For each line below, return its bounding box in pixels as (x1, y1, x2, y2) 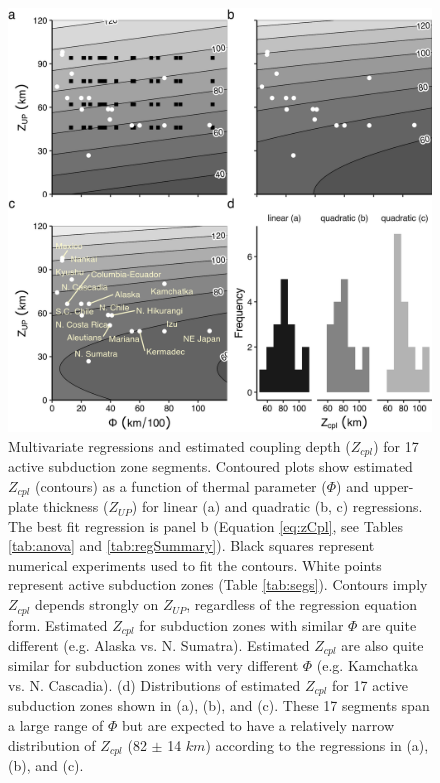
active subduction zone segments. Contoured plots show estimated (8, 456, 413, 477)
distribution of (8, 734, 96, 755)
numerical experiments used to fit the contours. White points (8, 554, 382, 575)
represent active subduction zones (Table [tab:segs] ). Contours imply (8, 574, 428, 595)
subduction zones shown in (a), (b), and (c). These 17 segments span (8, 695, 430, 716)
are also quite (341, 634, 424, 655)
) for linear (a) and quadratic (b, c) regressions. (131, 496, 423, 517)
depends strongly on (35, 594, 159, 615)
